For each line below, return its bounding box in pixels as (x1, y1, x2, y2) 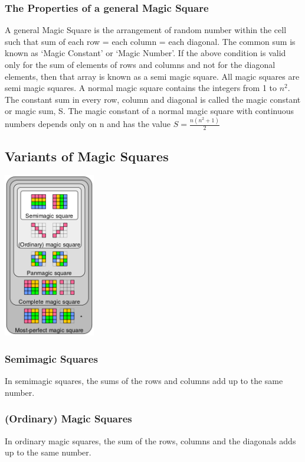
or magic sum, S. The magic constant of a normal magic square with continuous (5, 105, 294, 117)
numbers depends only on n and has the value (5, 118, 171, 130)
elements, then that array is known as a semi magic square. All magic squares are (5, 70, 300, 82)
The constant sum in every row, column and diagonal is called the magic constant (5, 93, 301, 105)
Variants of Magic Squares (5, 147, 169, 165)
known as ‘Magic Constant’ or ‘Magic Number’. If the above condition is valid (5, 47, 286, 59)
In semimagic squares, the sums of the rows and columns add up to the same (5, 375, 283, 387)
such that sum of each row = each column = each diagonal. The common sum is (5, 35, 296, 47)
